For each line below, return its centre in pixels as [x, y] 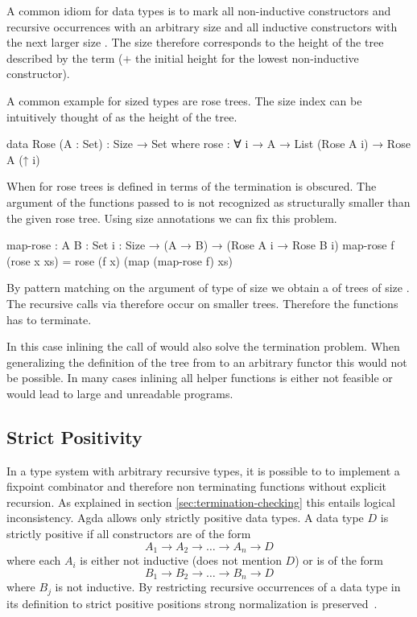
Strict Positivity [74, 436]
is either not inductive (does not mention [181, 560]
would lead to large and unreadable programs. [120, 393]
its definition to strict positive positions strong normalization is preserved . [192, 603]
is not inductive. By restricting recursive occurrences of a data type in [228, 587]
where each [34, 560]
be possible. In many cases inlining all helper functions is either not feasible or [200, 378]
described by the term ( [65, 58]
